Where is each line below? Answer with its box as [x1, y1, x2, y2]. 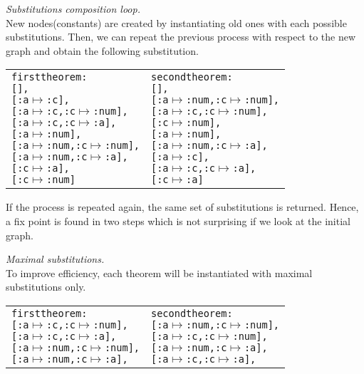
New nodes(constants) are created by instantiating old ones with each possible [6, 15, 347, 30]
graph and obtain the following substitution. [6, 43, 199, 58]
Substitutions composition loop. [6, 1, 140, 16]
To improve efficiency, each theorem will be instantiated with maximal [6, 265, 313, 280]
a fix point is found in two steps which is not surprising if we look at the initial [6, 213, 350, 228]
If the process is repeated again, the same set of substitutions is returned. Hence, [6, 199, 359, 214]
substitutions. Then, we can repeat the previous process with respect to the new [6, 29, 356, 44]
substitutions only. [6, 279, 86, 294]
